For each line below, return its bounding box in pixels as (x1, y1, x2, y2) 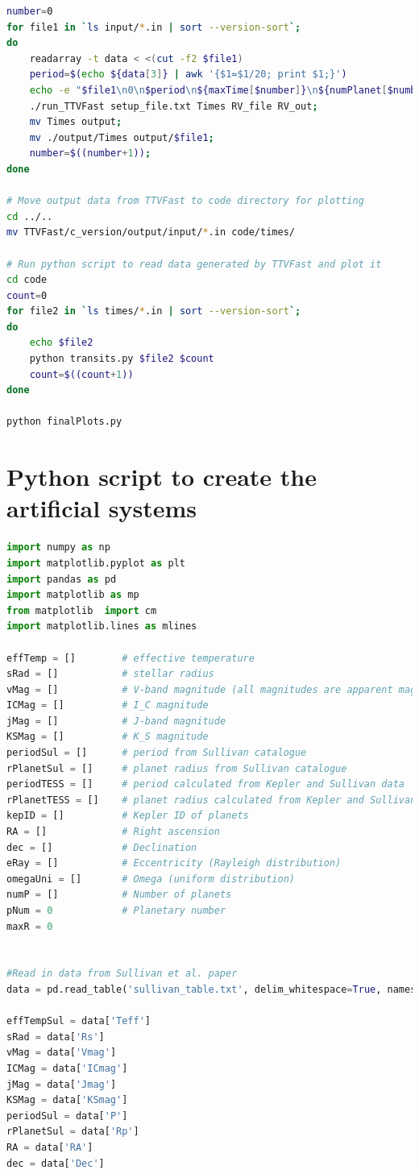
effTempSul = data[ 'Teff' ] (6, 1015, 151, 1027)
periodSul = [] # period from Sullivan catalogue (6, 747, 307, 759)
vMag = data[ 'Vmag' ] (6, 1047, 117, 1059)
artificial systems (6, 492, 197, 525)
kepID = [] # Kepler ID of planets (6, 810, 249, 822)
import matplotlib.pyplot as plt (6, 557, 185, 569)
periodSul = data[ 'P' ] (6, 1110, 128, 1122)
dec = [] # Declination (6, 841, 197, 853)
